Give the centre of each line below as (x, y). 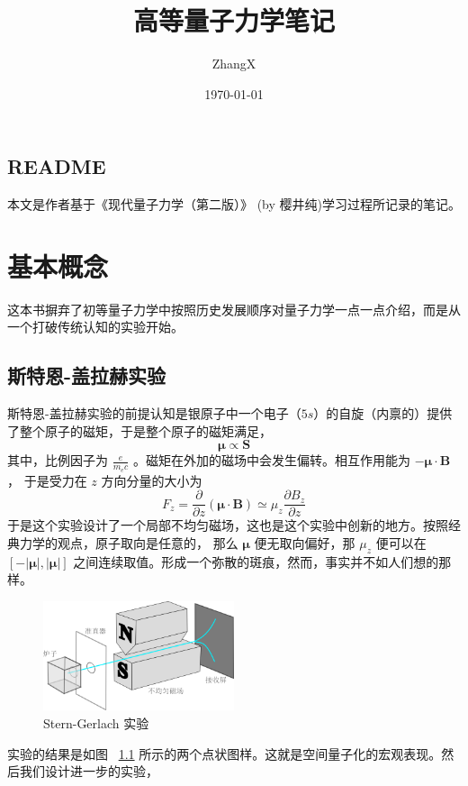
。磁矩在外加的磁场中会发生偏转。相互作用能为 (272, 460)
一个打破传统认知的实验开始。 (95, 327)
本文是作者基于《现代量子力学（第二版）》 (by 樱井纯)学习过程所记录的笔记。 (234, 204)
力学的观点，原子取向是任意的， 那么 (129, 542)
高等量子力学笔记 (234, 20)
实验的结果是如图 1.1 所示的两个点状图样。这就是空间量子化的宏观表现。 (225, 753)
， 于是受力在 (47, 480)
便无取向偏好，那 (305, 542)
